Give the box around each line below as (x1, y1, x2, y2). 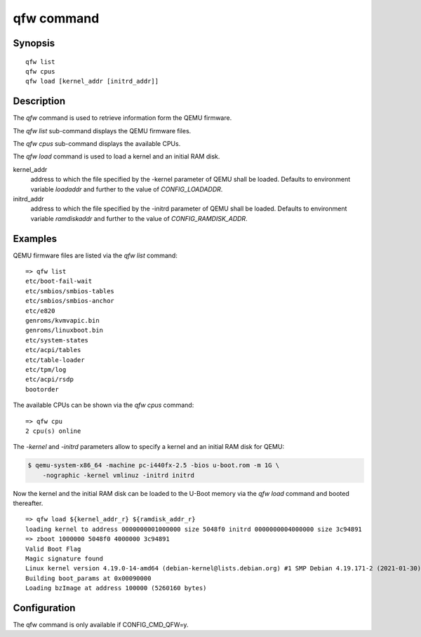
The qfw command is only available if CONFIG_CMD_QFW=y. (13, 621, 189, 629)
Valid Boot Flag (25, 544, 81, 553)
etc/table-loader (25, 356, 85, 364)
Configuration (13, 602, 76, 614)
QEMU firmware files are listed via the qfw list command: (13, 251, 178, 260)
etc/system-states (25, 336, 89, 344)
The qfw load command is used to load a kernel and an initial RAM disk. (13, 152, 220, 161)
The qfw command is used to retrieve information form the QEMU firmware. (13, 114, 232, 122)
